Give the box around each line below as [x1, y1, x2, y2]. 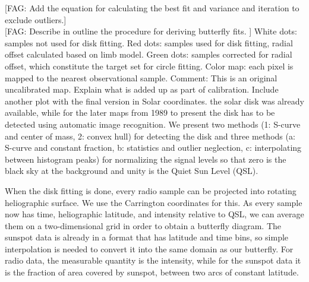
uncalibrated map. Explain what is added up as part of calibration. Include [5, 83, 279, 96]
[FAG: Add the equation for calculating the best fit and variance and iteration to [5, 2, 299, 14]
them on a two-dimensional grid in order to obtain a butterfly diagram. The [5, 219, 282, 232]
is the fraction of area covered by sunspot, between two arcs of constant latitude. [5, 266, 299, 278]
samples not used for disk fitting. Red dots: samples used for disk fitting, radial [5, 36, 293, 49]
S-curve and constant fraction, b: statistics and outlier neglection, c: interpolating [5, 141, 302, 154]
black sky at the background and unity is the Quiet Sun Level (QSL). [5, 164, 258, 177]
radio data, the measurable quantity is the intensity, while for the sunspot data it [5, 254, 301, 267]
